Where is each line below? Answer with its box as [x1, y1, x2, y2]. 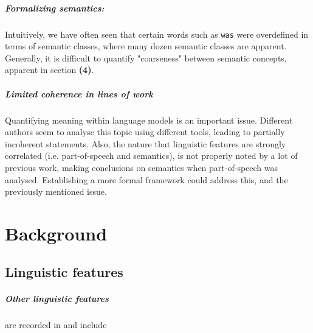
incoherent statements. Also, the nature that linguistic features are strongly [5, 137, 286, 150]
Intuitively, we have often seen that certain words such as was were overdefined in [5, 27, 309, 40]
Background [5, 220, 108, 245]
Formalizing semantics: [5, 1, 105, 14]
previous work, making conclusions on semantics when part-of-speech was [5, 161, 278, 174]
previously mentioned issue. [5, 185, 107, 198]
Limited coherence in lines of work [5, 87, 153, 100]
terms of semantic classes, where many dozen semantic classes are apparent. [5, 40, 287, 52]
